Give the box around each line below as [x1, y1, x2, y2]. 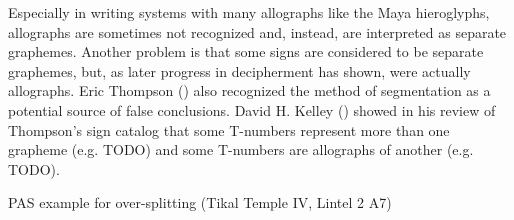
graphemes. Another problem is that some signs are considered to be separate [8, 41, 484, 62]
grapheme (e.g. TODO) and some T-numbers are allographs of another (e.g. [8, 139, 474, 160]
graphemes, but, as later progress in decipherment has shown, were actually [8, 60, 471, 81]
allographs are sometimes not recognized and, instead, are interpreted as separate [8, 21, 507, 42]
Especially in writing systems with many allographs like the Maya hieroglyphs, [8, 2, 490, 22]
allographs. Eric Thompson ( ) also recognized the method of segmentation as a [8, 80, 491, 101]
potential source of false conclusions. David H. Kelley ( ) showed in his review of [8, 99, 496, 120]
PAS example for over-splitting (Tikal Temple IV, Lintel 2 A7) [8, 192, 392, 213]
